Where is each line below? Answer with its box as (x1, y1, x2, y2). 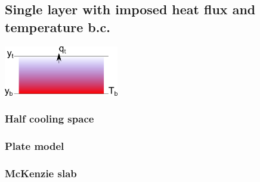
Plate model (5, 139, 64, 153)
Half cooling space (5, 111, 94, 126)
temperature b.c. (5, 17, 110, 36)
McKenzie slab (5, 165, 77, 180)
